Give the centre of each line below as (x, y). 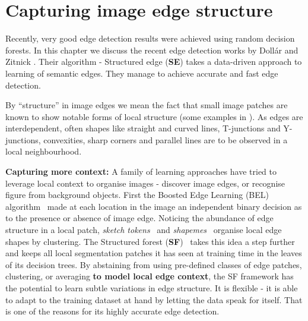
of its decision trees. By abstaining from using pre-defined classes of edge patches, (154, 264)
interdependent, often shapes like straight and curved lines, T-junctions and (143, 128)
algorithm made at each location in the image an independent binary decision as (154, 206)
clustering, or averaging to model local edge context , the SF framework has (150, 276)
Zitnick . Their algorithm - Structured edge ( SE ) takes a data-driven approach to (154, 62)
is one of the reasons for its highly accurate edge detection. (112, 311)
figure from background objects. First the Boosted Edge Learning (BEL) (137, 195)
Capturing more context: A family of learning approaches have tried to (141, 171)
